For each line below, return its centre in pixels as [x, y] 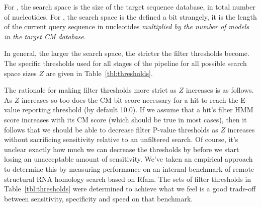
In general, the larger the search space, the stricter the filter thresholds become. [127, 53]
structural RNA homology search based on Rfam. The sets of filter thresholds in [128, 179]
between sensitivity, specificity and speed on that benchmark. [99, 198]
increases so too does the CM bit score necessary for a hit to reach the [130, 99]
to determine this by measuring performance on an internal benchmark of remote [129, 168]
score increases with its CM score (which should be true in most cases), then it [125, 119]
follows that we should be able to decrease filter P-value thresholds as [111, 129]
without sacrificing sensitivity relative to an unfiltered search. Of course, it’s [121, 139]
